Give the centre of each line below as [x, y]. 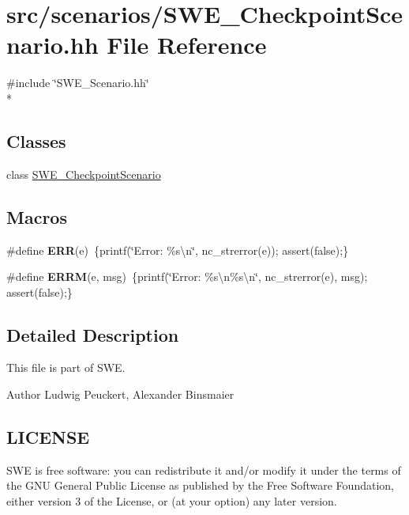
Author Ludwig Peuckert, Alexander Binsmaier [120, 394]
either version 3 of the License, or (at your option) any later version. [172, 501]
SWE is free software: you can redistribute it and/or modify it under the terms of [204, 470]
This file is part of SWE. [66, 367]
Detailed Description [93, 334]
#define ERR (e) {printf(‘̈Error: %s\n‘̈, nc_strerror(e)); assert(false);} [178, 250]
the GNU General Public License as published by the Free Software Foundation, [200, 485]
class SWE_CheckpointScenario [84, 174]
